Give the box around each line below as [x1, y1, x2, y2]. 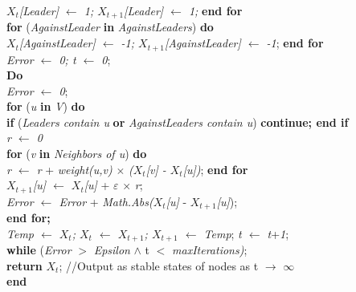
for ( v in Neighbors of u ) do [6, 145, 147, 162]
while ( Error [6, 241, 72, 258]
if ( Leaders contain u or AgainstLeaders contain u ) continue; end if [6, 113, 349, 130]
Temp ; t [203, 225, 242, 241]
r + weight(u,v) [36, 160, 113, 177]
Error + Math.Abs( [59, 193, 153, 209]
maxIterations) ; [172, 241, 248, 258]
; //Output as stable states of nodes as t [59, 257, 259, 274]
